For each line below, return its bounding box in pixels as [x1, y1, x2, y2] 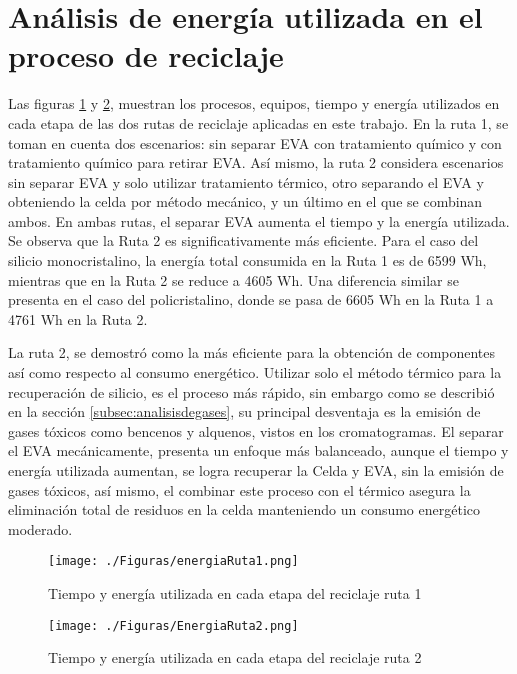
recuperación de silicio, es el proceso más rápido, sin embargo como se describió [8, 381, 495, 402]
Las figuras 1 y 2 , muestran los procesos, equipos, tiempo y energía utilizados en [8, 93, 500, 114]
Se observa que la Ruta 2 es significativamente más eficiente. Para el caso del [8, 230, 479, 251]
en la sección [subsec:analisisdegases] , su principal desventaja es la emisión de [8, 401, 481, 422]
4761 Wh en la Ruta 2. [8, 308, 148, 329]
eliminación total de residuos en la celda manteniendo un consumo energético [8, 499, 481, 520]
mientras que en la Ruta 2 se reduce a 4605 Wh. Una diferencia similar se [8, 269, 459, 290]
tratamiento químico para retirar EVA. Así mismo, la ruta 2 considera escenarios [8, 152, 504, 173]
